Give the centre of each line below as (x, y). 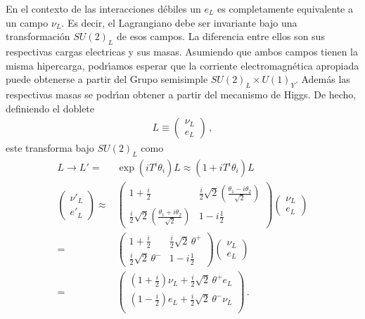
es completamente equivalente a (285, 8)
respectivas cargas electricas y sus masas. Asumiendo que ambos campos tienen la (182, 51)
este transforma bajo (50, 148)
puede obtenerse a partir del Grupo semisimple (107, 79)
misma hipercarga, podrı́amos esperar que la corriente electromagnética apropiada (182, 65)
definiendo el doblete (50, 108)
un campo (27, 22)
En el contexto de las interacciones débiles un (103, 8)
